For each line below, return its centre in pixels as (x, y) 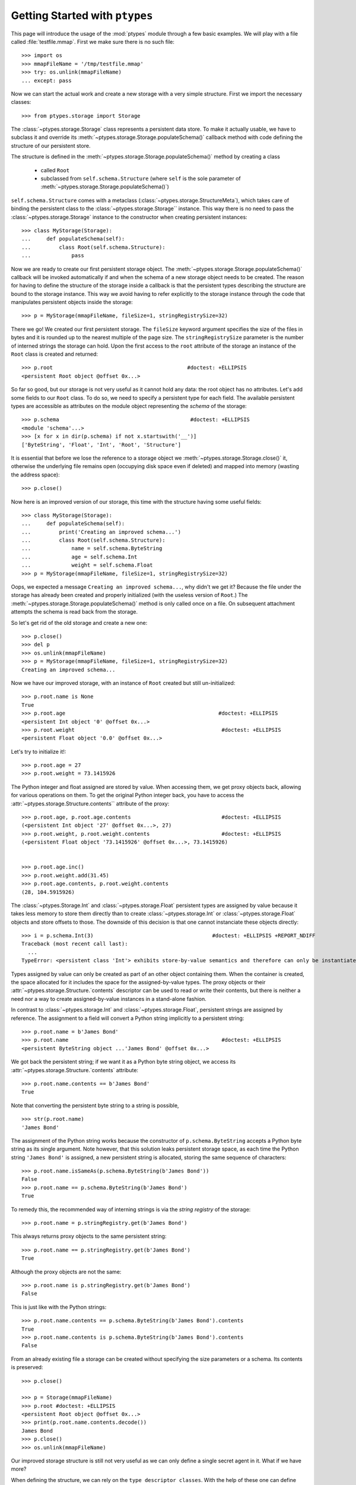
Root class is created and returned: (54, 354)
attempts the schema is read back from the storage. (74, 612)
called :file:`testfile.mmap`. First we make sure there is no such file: (93, 42)
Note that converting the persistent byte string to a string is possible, (95, 1105)
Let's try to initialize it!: (39, 751)
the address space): (35, 475)
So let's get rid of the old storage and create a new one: (79, 623)
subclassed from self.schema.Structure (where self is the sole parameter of (141, 179)
